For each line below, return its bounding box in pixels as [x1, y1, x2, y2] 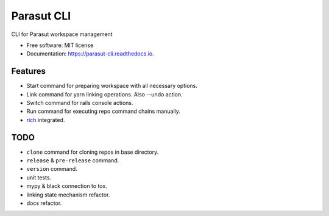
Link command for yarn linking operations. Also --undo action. [26, 90, 183, 98]
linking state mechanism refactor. [26, 191, 110, 198]
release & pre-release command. [26, 157, 119, 164]
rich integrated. [26, 116, 65, 123]
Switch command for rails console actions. [26, 99, 133, 107]
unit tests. [26, 174, 52, 181]
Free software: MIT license [26, 41, 94, 49]
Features [11, 66, 46, 76]
